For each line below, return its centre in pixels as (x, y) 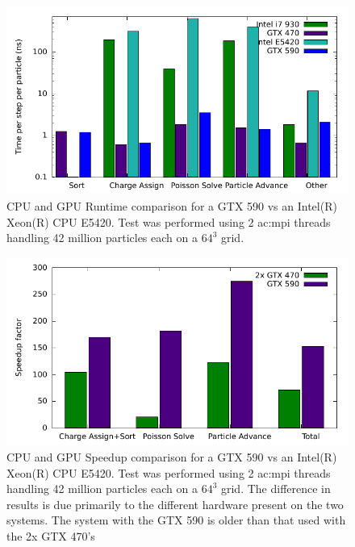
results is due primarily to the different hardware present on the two (175, 504)
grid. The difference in (276, 489)
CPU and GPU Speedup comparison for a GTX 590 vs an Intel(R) (172, 456)
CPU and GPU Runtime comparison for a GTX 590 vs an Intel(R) (172, 206)
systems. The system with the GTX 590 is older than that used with (176, 520)
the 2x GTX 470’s (51, 535)
